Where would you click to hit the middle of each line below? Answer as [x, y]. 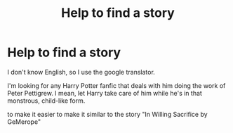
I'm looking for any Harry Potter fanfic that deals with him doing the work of [116, 85]
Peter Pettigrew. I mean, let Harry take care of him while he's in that [105, 93]
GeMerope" [24, 122]
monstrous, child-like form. [46, 101]
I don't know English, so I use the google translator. [81, 72]
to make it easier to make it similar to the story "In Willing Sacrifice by [108, 114]
